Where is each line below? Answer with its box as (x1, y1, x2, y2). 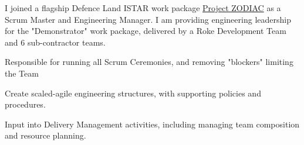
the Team (5, 67, 39, 79)
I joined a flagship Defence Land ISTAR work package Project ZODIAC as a (5, 2, 281, 13)
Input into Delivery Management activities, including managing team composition (5, 118, 300, 130)
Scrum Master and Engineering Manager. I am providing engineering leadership (5, 13, 291, 25)
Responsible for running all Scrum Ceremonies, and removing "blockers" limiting (5, 56, 293, 68)
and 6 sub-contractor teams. (5, 36, 106, 48)
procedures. (5, 98, 46, 111)
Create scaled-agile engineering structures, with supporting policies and (5, 87, 261, 99)
